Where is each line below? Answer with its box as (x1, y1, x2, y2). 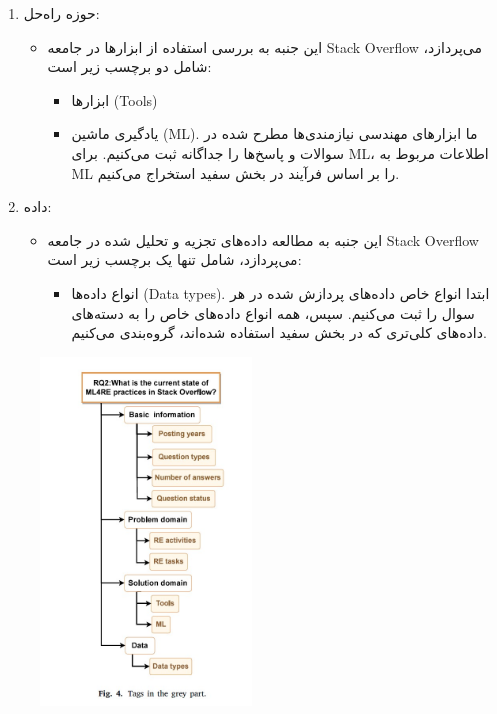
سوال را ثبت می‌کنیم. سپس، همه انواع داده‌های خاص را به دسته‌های (71, 302, 475, 323)
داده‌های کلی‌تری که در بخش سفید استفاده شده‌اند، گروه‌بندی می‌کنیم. (71, 322, 487, 343)
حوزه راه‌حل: (23, 3, 100, 23)
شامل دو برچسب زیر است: (47, 56, 212, 77)
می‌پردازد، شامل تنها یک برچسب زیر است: (47, 249, 302, 270)
